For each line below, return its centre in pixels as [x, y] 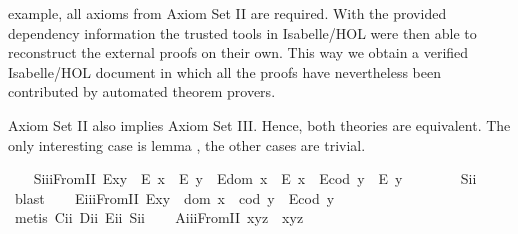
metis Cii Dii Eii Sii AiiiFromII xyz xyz [159, 217]
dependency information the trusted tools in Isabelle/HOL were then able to [242, 32]
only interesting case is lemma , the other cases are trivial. [187, 144]
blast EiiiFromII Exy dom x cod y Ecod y [174, 197]
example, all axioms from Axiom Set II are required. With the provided [227, 13]
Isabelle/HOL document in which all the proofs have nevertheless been [225, 71]
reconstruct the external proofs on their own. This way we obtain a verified [238, 52]
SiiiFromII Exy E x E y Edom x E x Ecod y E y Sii [255, 178]
